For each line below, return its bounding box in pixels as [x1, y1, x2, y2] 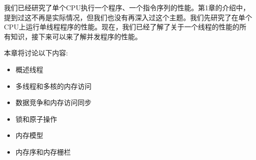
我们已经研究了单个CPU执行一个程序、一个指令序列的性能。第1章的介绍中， [4, 2, 250, 12]
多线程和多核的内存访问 [15, 80, 92, 91]
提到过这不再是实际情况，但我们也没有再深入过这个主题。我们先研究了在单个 [4, 12, 252, 22]
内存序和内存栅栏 [15, 146, 71, 157]
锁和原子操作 [15, 113, 57, 124]
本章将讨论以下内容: [4, 48, 68, 58]
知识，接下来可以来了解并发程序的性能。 [10, 31, 142, 41]
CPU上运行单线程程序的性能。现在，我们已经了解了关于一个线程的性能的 [4, 22, 240, 32]
